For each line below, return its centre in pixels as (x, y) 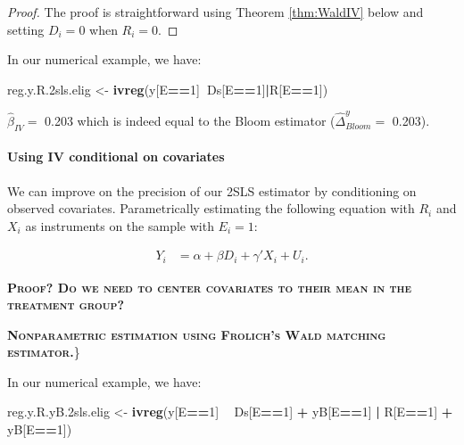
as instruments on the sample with (120, 225)
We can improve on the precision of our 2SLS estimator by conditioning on (212, 190)
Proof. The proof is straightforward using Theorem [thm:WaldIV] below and (215, 12)
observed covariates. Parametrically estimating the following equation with (211, 208)
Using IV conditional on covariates (116, 157)
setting (26, 29)
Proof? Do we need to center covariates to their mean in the (210, 287)
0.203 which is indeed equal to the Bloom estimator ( (190, 121)
